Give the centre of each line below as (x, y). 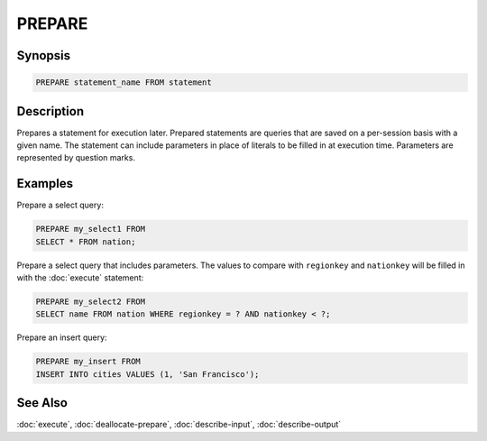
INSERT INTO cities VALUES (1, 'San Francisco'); (147, 374)
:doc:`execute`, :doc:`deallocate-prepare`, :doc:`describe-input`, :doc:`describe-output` (179, 425)
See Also (42, 403)
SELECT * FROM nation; (86, 242)
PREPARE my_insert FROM (88, 362)
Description (51, 111)
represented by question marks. (76, 158)
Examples (45, 184)
